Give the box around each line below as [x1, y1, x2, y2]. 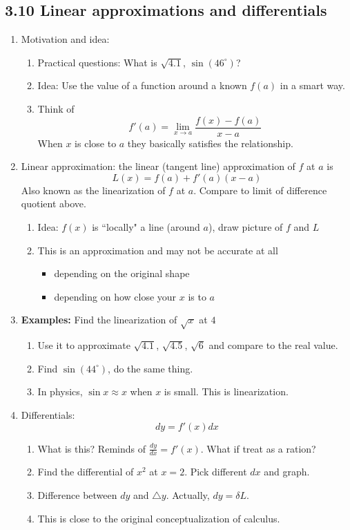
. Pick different [184, 464, 247, 479]
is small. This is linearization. [164, 384, 289, 399]
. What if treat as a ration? [200, 441, 316, 455]
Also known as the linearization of [21, 182, 166, 197]
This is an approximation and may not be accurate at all [37, 243, 278, 257]
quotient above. [21, 196, 86, 211]
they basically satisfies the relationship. [127, 135, 293, 150]
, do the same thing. [108, 361, 193, 375]
